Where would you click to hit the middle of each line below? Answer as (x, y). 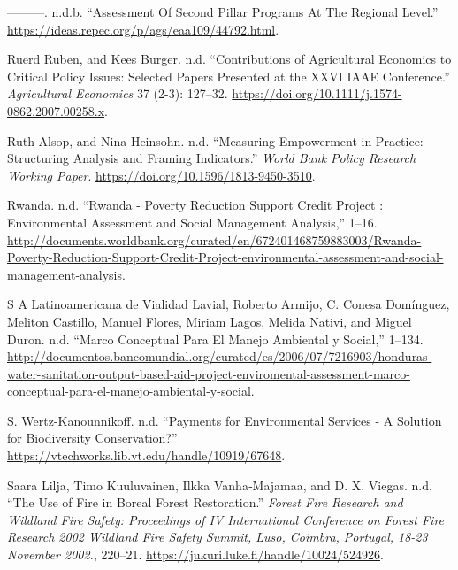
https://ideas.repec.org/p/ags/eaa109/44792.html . (143, 29)
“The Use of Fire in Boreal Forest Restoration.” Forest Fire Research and (205, 502)
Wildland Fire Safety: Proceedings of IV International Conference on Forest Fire (226, 519)
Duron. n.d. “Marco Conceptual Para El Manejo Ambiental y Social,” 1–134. (215, 339)
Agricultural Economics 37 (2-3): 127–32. (118, 93)
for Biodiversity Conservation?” (92, 438)
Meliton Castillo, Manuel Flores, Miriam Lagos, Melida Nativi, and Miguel (210, 321)
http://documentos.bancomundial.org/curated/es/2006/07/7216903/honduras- (220, 356)
